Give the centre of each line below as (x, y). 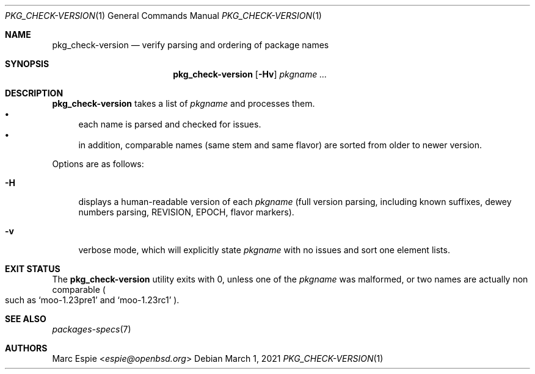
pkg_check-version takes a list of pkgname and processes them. (184, 103)
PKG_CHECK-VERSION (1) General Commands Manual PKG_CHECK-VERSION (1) (163, 16)
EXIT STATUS (33, 269)
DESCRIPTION (34, 93)
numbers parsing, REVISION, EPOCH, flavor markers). (186, 212)
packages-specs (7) (92, 329)
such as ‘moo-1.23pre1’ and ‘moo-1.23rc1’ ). (92, 300)
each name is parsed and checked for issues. (170, 124)
